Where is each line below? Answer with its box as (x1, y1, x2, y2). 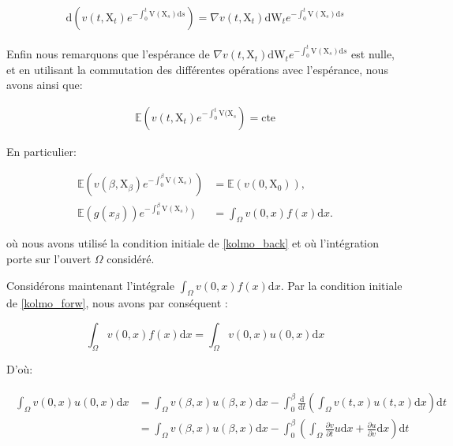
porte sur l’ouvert (6, 250, 92, 266)
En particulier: (6, 143, 77, 159)
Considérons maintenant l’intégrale (6, 277, 174, 293)
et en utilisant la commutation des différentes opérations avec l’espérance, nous (6, 61, 388, 77)
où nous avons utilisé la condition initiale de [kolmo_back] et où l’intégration (6, 235, 380, 251)
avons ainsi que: (6, 76, 83, 93)
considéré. (107, 250, 155, 266)
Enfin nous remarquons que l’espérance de (6, 46, 210, 62)
